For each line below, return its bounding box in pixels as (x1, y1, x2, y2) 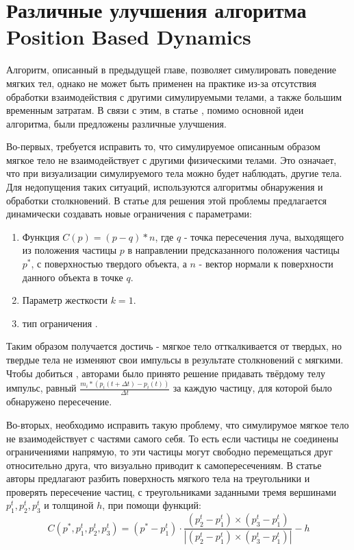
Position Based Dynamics (6, 23, 251, 51)
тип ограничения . (22, 315, 98, 330)
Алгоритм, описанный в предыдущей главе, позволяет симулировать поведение (6, 62, 336, 77)
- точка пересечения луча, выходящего (184, 229, 344, 243)
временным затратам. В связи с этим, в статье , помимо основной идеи (6, 103, 304, 117)
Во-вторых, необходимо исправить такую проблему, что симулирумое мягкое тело (6, 417, 349, 431)
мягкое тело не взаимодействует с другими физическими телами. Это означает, (6, 152, 337, 167)
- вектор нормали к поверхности (199, 256, 333, 271)
